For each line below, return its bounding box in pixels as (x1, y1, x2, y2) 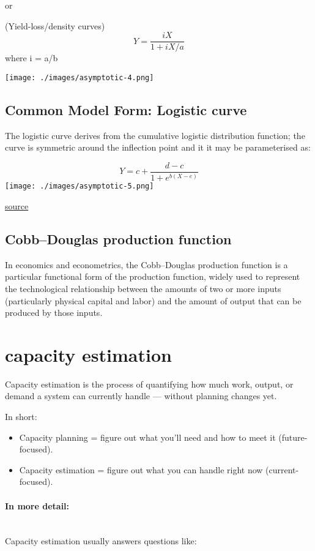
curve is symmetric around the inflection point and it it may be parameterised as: (5, 141, 311, 154)
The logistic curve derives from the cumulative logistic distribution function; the (5, 129, 305, 141)
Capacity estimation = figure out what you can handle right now (19, 463, 263, 476)
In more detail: (5, 499, 70, 512)
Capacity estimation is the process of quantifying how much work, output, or (5, 377, 294, 390)
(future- (278, 430, 308, 443)
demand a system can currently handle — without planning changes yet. (5, 389, 277, 402)
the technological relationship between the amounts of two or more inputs (5, 282, 281, 294)
